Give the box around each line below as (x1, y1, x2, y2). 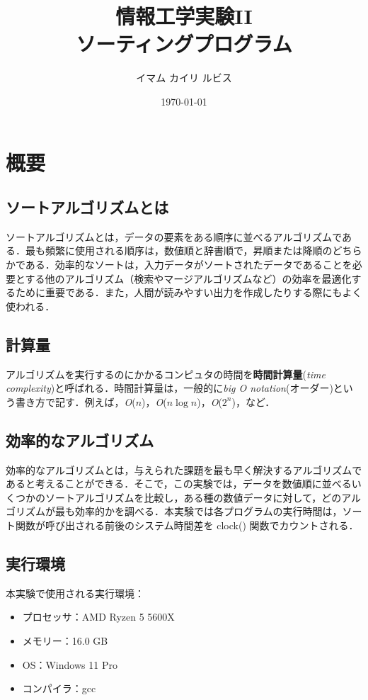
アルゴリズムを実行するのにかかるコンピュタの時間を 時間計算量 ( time (6, 366, 326, 381)
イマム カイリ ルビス (136, 70, 232, 85)
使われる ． (6, 298, 55, 313)
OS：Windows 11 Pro (22, 657, 117, 672)
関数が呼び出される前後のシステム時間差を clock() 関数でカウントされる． (15, 518, 359, 533)
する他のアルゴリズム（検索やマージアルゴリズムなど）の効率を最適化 (25, 271, 352, 286)
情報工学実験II (115, 1, 253, 30)
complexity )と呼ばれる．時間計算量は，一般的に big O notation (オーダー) (6, 380, 333, 395)
